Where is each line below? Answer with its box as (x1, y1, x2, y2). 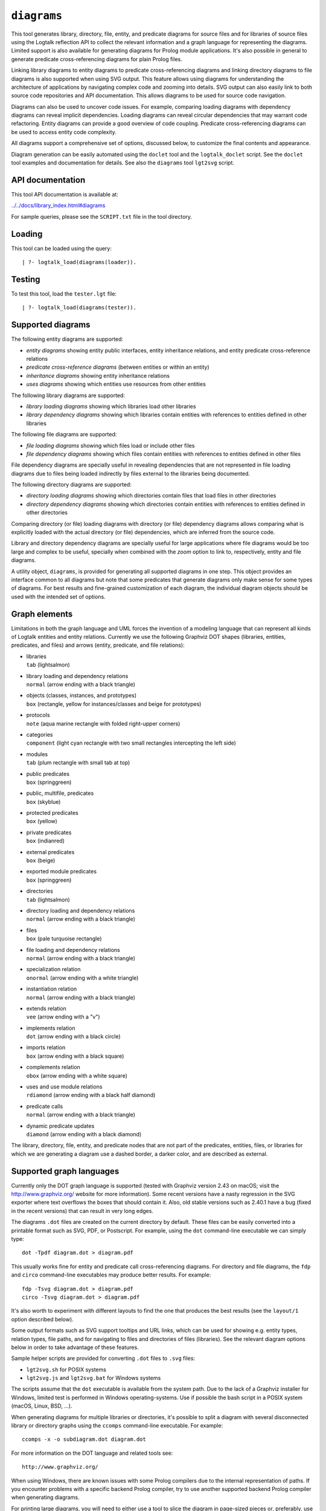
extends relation (26, 1005, 66, 1012)
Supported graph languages (11, 1166, 120, 1176)
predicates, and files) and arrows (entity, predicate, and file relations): (11, 641, 185, 649)
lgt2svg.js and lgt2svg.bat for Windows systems (26, 1374, 161, 1382)
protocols (26, 711, 51, 719)
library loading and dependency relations (26, 672, 129, 679)
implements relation (26, 1024, 75, 1032)
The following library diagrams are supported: (11, 392, 125, 399)
